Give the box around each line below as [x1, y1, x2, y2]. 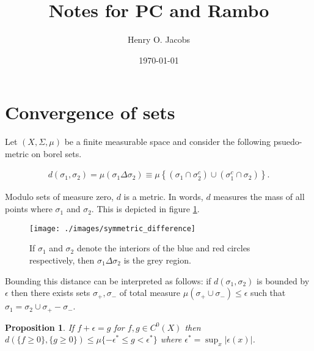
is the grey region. [123, 253, 191, 266]
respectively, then [29, 253, 95, 266]
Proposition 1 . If [5, 320, 75, 333]
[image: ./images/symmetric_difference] [29, 224, 196, 233]
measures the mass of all [213, 190, 305, 203]
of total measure [119, 286, 181, 299]
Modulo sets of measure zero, [5, 190, 114, 203]
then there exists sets [11, 286, 90, 299]
